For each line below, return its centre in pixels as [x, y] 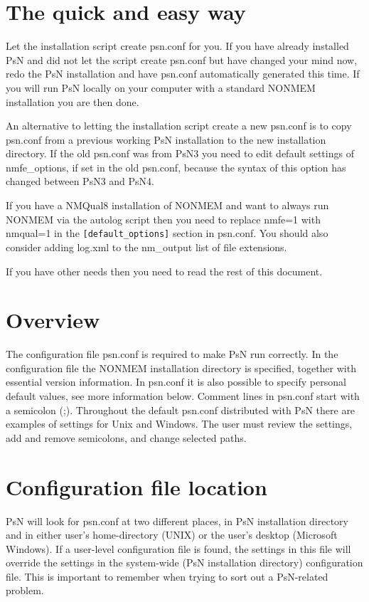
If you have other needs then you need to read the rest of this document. [164, 271]
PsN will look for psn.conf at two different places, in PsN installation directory [177, 521]
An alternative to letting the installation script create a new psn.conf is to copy [179, 126]
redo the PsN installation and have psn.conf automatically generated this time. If [183, 74]
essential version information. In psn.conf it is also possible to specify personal [176, 382]
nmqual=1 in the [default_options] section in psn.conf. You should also [167, 233]
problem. [25, 590]
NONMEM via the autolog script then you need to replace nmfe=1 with [163, 219]
